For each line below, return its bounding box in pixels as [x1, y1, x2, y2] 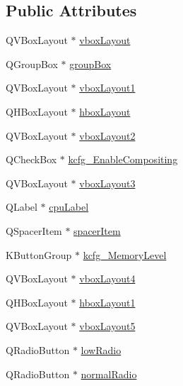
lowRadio [81, 342, 122, 357]
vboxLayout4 [79, 271, 136, 286]
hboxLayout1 [79, 294, 136, 309]
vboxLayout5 [79, 319, 136, 333]
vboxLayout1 [79, 80, 136, 95]
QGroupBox [6, 56, 58, 71]
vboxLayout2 [79, 128, 136, 143]
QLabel [6, 199, 37, 214]
